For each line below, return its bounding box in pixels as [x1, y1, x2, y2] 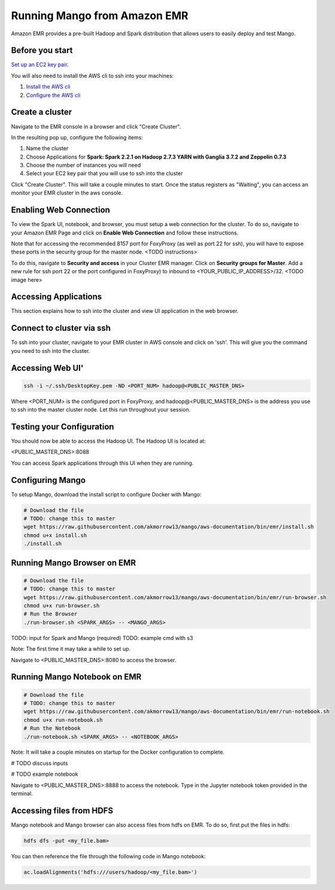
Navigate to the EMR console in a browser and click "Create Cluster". [11, 123, 181, 130]
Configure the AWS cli [26, 92, 81, 99]
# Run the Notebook [23, 725, 81, 732]
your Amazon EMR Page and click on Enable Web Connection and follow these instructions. [11, 229, 239, 236]
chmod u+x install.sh [23, 532, 87, 538]
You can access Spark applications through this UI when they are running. [11, 459, 194, 467]
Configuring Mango [11, 475, 86, 485]
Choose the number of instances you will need [26, 161, 141, 169]
